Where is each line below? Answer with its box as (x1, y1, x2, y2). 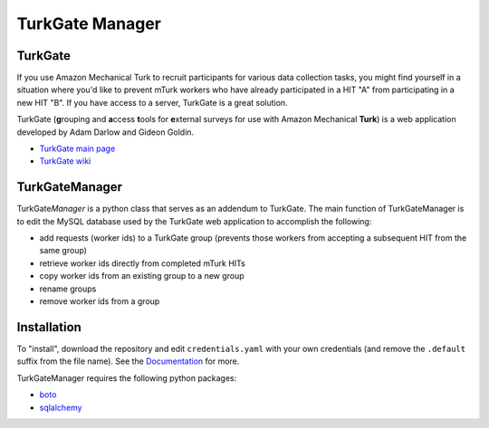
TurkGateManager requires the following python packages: (16, 372, 237, 384)
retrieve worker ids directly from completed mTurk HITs (39, 258, 246, 269)
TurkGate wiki (39, 156, 91, 166)
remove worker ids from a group (39, 296, 160, 307)
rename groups (39, 283, 97, 294)
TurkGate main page (39, 143, 116, 154)
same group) (39, 245, 88, 256)
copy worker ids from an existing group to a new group (39, 271, 244, 281)
